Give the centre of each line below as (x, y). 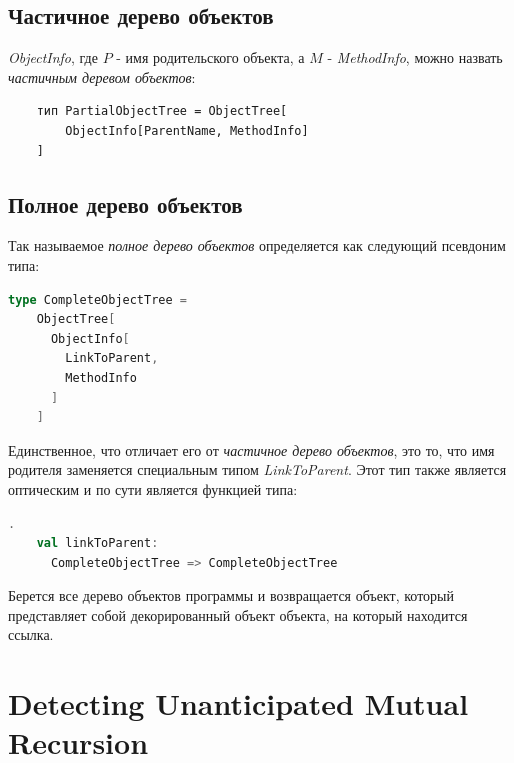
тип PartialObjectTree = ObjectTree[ (162, 111)
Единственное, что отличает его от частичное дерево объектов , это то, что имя (251, 449)
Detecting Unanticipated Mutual (238, 703)
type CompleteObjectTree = (97, 299)
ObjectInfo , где (53, 57)
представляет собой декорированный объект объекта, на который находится (238, 614)
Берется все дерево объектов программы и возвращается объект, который (231, 595)
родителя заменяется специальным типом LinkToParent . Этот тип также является (257, 469)
